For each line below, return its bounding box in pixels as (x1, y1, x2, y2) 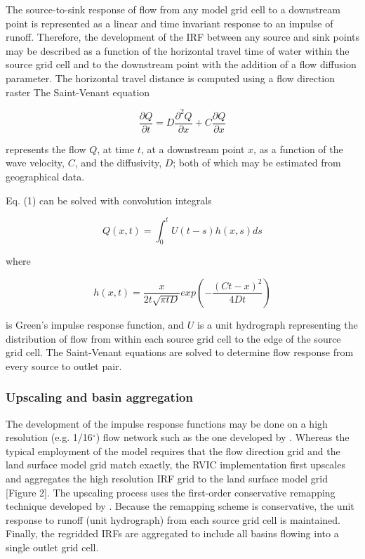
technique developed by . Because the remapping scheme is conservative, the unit (6, 499, 354, 513)
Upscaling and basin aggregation (6, 388, 193, 406)
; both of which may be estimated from (173, 155, 341, 170)
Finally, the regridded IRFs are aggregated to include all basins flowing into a (6, 526, 339, 541)
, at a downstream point (140, 141, 245, 156)
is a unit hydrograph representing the (197, 317, 358, 331)
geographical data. (6, 169, 85, 183)
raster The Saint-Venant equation (6, 84, 150, 99)
